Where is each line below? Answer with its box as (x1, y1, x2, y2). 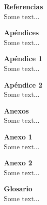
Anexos (4, 105, 29, 115)
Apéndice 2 (4, 79, 43, 90)
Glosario (4, 183, 32, 194)
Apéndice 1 (4, 53, 43, 64)
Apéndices (4, 27, 39, 38)
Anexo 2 (4, 158, 32, 168)
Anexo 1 (4, 131, 32, 141)
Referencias (4, 1, 43, 11)
